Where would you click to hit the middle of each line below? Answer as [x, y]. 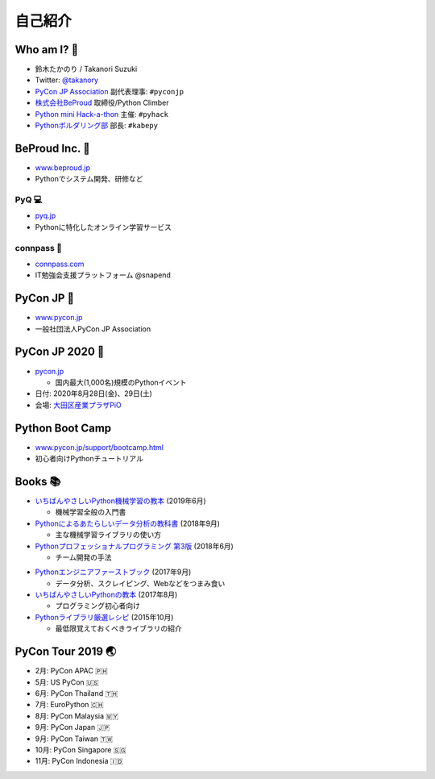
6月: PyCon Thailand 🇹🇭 [77, 693]
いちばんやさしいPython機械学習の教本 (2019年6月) [121, 501]
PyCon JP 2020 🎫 [60, 352]
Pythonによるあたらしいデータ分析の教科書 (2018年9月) [128, 523]
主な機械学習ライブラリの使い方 [108, 535]
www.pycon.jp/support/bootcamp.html [99, 447]
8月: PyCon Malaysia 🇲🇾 [77, 716]
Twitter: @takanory [67, 80]
